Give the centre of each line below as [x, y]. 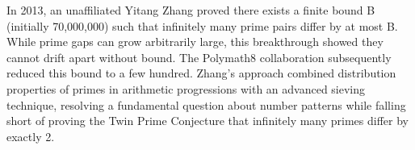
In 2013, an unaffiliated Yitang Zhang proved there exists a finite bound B [191, 10]
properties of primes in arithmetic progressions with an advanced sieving [186, 88]
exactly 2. [31, 136]
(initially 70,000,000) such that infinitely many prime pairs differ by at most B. [202, 25]
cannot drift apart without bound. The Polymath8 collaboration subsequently [199, 57]
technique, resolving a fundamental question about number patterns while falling [206, 104]
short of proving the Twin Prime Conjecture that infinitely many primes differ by [208, 121]
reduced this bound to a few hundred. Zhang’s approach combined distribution [201, 73]
